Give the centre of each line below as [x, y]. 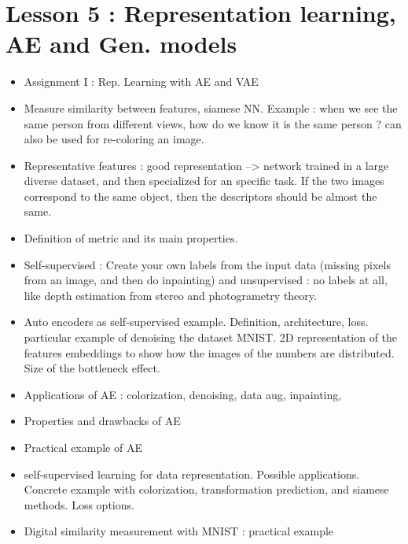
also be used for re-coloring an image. [114, 139]
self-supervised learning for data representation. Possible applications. [192, 474]
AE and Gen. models [121, 44]
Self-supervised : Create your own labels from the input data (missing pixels [207, 264]
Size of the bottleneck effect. [92, 368]
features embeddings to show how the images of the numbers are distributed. [209, 352]
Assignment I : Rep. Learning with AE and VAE [141, 81]
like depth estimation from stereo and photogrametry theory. [170, 295]
